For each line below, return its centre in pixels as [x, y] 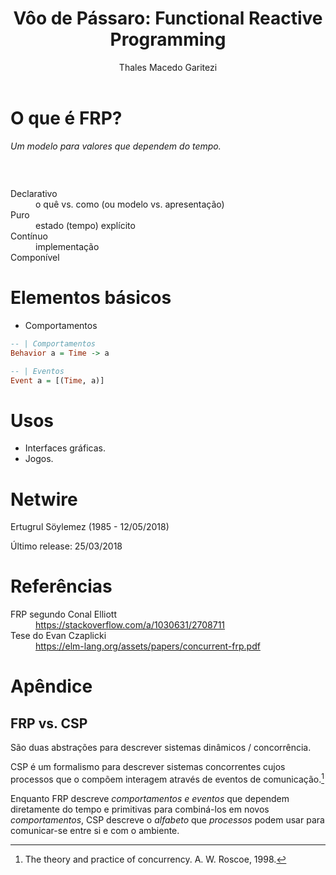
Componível [35, 257]
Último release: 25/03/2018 [66, 546]
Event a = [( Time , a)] [57, 380]
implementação [67, 246]
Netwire [44, 499]
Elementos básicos [91, 298]
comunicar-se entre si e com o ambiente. [95, 830]
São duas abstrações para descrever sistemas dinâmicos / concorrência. [161, 748]
